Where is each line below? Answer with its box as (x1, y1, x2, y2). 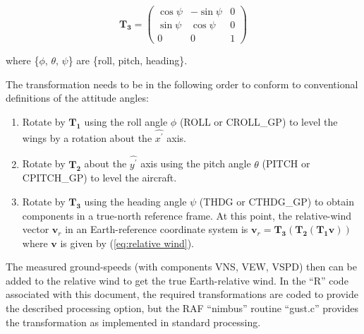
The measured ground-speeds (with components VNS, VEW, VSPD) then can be (6, 259, 357, 274)
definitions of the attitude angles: (6, 90, 149, 105)
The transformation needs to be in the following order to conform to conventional (6, 76, 358, 91)
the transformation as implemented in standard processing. (6, 314, 261, 329)
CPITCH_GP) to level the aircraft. (22, 170, 177, 185)
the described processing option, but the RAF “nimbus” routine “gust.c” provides (6, 301, 358, 316)
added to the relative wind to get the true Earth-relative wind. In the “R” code (6, 273, 348, 287)
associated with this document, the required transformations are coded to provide (6, 287, 358, 302)
